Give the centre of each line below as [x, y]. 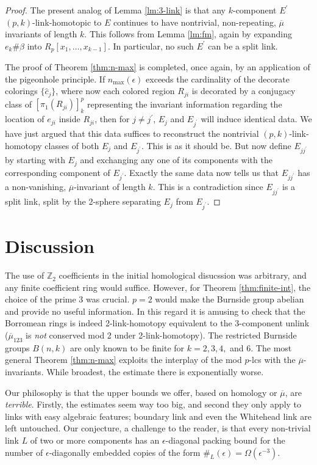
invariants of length [41, 34]
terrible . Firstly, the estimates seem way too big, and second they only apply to [153, 404]
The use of [25, 275]
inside [69, 119]
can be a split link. [243, 46]
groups [17, 347]
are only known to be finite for [127, 347]
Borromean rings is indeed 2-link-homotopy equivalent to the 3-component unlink [157, 323]
